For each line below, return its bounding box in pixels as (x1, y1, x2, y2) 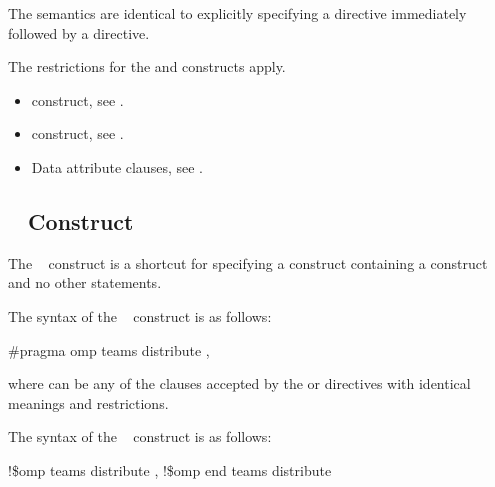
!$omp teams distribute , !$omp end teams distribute (8, 459, 332, 480)
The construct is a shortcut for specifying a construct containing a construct (8, 252, 488, 273)
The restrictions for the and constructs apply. (8, 56, 286, 77)
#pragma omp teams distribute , (8, 339, 210, 360)
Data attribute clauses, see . (31, 156, 203, 177)
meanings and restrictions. (8, 392, 169, 413)
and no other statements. (8, 272, 162, 293)
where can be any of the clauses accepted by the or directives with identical (8, 373, 471, 394)
